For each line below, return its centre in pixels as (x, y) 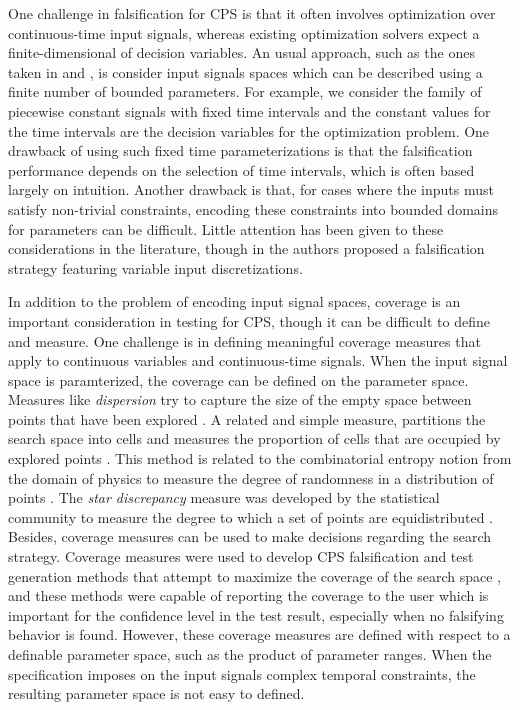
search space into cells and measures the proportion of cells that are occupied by (254, 438)
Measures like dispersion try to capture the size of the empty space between (240, 399)
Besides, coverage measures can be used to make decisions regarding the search (250, 536)
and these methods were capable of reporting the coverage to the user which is (248, 595)
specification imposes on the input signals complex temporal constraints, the (242, 673)
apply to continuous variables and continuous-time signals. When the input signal (258, 360)
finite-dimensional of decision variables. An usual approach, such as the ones (241, 52)
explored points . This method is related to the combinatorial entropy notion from (260, 458)
